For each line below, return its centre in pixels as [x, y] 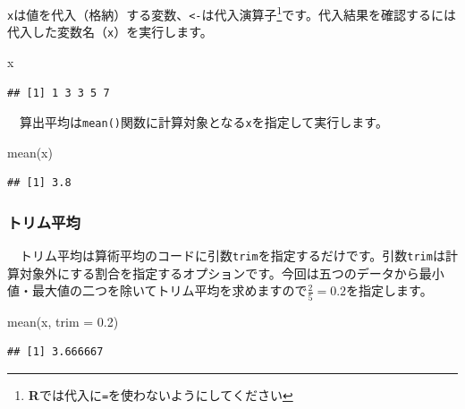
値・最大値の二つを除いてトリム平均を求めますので [157, 290]
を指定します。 [389, 290]
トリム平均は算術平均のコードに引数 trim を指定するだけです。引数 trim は [232, 256]
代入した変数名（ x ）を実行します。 [110, 32]
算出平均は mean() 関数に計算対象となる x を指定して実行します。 [203, 122]
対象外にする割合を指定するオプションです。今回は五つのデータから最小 [232, 273]
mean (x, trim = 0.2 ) [63, 321]
